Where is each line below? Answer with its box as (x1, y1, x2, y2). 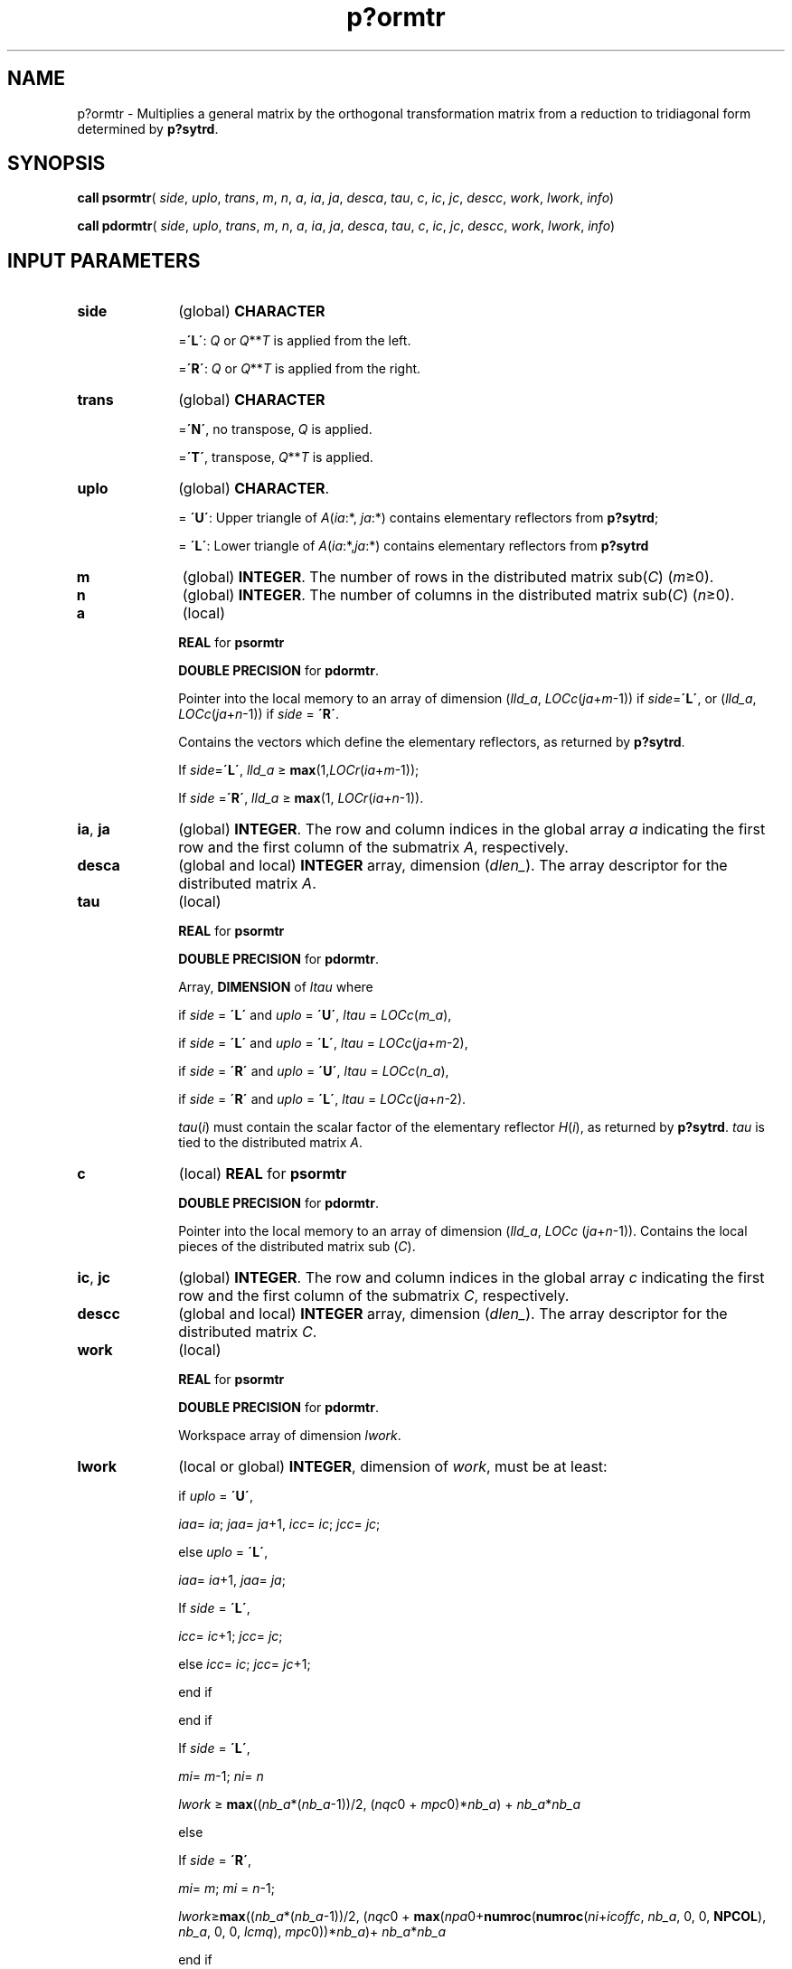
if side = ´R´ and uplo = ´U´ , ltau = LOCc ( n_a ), (178, 1063, 449, 1079)
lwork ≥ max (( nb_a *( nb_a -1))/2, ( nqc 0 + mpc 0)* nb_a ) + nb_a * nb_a (178, 1796, 581, 1813)
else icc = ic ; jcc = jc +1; (178, 1656, 311, 1672)
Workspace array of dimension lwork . (178, 1427, 401, 1444)
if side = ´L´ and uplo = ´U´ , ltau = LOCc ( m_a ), (178, 1007, 452, 1023)
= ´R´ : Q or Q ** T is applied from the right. (178, 361, 421, 377)
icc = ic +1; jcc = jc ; (178, 1628, 283, 1644)
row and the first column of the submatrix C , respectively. (178, 1286, 570, 1305)
